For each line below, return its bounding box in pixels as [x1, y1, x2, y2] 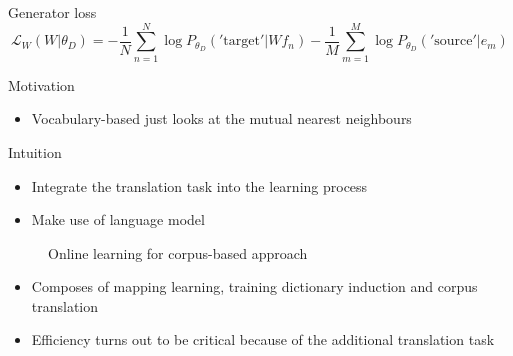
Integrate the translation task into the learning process [31, 175, 368, 196]
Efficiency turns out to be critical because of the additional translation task [31, 329, 495, 350]
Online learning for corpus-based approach [48, 242, 308, 263]
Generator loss [8, 2, 97, 22]
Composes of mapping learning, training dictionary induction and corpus [31, 276, 478, 297]
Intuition [8, 141, 62, 162]
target [223, 34, 260, 49]
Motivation [8, 74, 75, 95]
